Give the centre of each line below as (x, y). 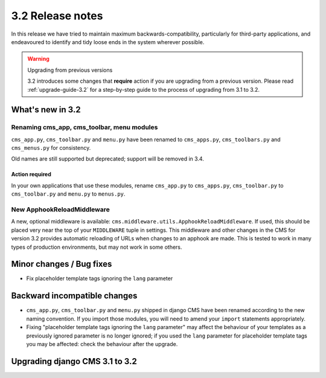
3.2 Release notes (57, 16)
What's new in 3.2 (46, 110)
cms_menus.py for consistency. (51, 148)
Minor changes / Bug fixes (62, 264)
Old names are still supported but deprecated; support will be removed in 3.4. (108, 159)
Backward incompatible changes (74, 296)
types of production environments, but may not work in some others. (97, 247)
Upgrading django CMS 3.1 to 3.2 (74, 361)
